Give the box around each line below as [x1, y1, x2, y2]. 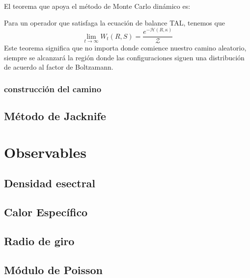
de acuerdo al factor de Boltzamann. [4, 62, 113, 72]
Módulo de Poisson [4, 262, 103, 277]
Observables [4, 142, 86, 162]
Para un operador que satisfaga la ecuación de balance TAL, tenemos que [4, 17, 225, 27]
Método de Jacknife [4, 108, 106, 124]
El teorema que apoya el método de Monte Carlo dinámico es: [4, 1, 191, 11]
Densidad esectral [4, 176, 96, 191]
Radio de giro [4, 233, 75, 248]
